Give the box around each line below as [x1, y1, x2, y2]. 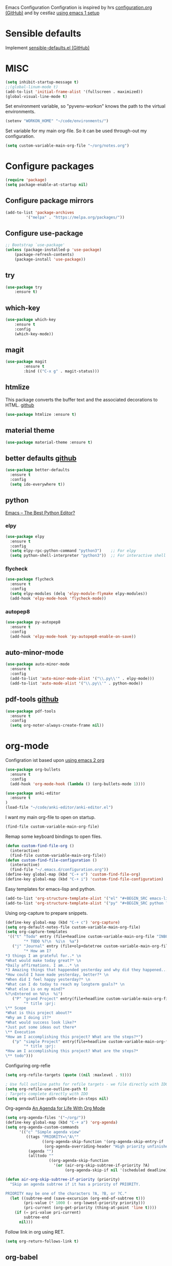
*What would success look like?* [5, 1020, 77, 1025]
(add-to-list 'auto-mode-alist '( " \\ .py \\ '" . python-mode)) [10, 680, 143, 686]
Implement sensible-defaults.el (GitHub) [5, 45, 90, 51]
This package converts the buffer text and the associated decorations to [5, 396, 158, 403]
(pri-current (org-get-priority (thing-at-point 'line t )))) [24, 1205, 157, 1211]
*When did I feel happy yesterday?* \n [5, 977, 91, 982]
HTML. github [5, 402, 34, 408]
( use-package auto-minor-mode [5, 661, 70, 667]
